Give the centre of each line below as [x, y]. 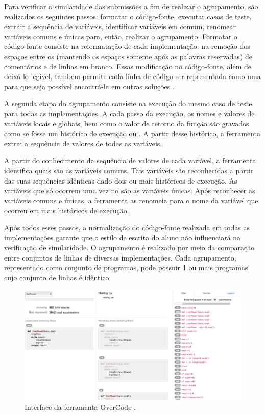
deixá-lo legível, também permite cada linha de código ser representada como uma [132, 76]
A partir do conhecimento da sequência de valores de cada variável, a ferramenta [130, 160]
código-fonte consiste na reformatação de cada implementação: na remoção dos [127, 46]
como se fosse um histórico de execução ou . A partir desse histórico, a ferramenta [132, 133]
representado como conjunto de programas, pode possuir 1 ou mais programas [126, 267]
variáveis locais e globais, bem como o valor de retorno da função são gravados [127, 123]
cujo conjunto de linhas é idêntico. [58, 277]
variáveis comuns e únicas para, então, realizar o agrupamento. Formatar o [121, 36]
